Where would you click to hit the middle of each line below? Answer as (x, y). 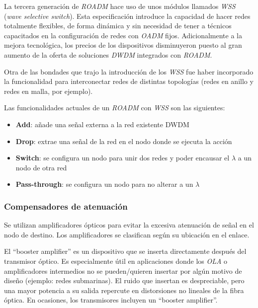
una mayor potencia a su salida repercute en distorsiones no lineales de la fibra (124, 290)
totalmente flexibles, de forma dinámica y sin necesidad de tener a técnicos (118, 26)
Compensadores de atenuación (66, 206)
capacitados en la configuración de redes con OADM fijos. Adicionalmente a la (123, 35)
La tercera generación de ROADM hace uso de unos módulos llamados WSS (120, 6)
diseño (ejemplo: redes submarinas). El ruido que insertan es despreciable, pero (124, 280)
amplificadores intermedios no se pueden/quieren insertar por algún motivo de (123, 270)
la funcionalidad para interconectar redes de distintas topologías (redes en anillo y (129, 81)
